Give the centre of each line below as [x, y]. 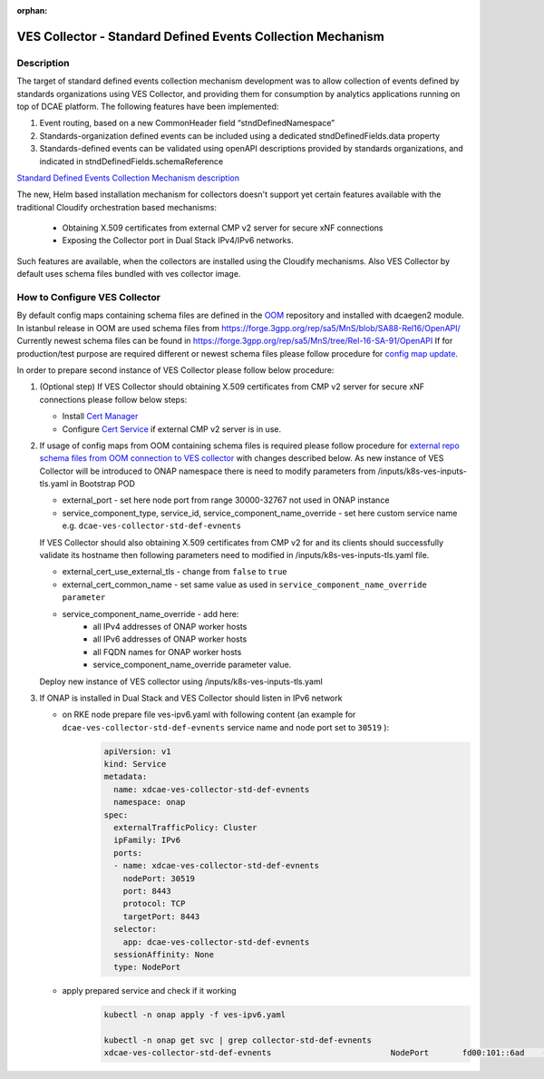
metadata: [126, 777]
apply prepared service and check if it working [149, 991]
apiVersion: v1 [137, 751]
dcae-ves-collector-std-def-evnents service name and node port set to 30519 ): [226, 727]
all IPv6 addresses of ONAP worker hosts [170, 639]
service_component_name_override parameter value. [192, 665]
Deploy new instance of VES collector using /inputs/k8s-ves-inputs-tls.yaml [181, 682]
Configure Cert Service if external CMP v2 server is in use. [171, 429]
